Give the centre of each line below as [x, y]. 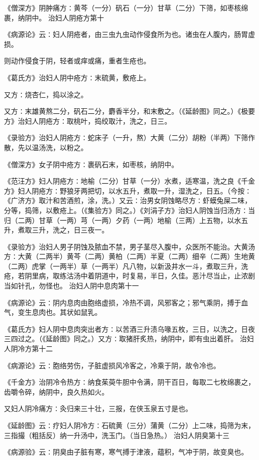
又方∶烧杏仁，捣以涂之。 [46, 94]
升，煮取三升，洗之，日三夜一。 [56, 230]
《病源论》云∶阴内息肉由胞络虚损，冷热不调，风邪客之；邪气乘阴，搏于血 [126, 302]
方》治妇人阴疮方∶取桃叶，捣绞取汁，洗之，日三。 [88, 120]
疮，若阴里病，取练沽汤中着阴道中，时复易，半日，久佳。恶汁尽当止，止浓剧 [129, 276]
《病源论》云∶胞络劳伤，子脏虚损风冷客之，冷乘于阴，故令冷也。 [112, 365]
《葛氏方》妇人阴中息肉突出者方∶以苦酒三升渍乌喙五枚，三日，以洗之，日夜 [129, 329]
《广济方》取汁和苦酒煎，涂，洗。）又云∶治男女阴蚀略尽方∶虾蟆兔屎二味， [128, 200]
